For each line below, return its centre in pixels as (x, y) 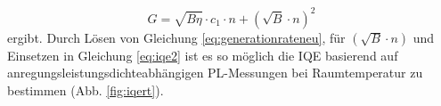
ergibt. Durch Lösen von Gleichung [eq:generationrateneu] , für (176, 37)
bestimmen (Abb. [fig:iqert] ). (86, 90)
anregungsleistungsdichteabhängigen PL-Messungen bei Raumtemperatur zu (215, 73)
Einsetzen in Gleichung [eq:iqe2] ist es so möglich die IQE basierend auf (203, 55)
